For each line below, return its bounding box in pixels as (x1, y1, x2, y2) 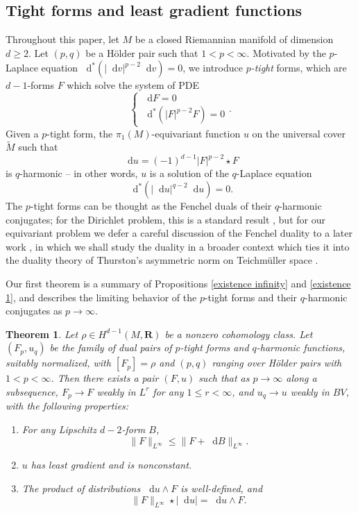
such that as (198, 371, 250, 385)
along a (286, 371, 317, 385)
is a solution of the (149, 166, 229, 180)
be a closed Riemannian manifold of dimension (135, 32, 334, 47)
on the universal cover (252, 126, 346, 140)
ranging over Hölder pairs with (212, 355, 342, 370)
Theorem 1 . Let (6, 326, 78, 341)
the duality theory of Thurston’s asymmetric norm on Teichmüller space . (6, 253, 318, 267)
